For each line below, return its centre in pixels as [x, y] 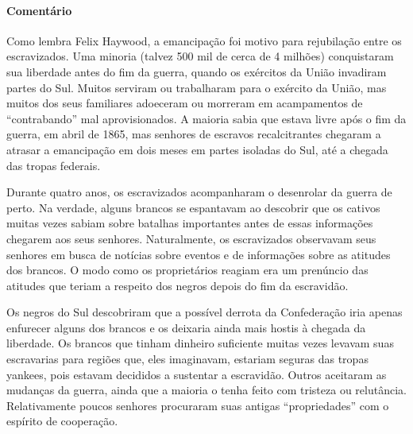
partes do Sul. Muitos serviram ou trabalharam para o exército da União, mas [197, 87]
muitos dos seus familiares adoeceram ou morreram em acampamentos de [185, 103]
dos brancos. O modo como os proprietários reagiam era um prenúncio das [187, 270]
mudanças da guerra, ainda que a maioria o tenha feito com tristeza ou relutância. [206, 390]
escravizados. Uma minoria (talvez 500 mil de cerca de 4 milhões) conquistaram [200, 56]
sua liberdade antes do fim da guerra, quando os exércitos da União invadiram [197, 71]
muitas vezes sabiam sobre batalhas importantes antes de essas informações [190, 223]
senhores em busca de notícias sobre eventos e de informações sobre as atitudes [199, 254]
